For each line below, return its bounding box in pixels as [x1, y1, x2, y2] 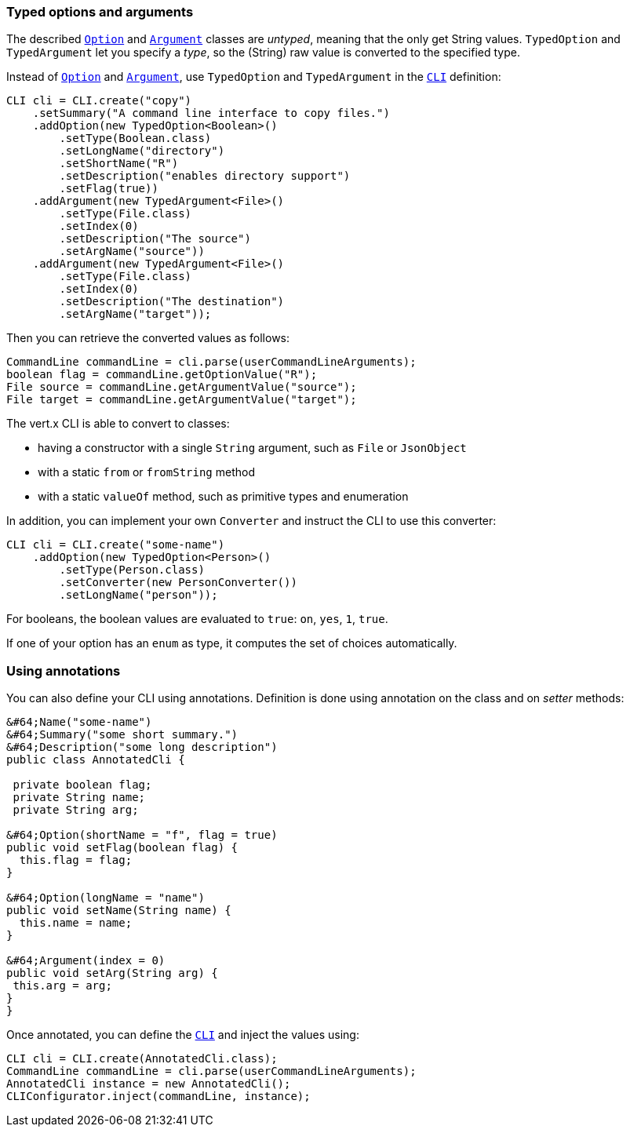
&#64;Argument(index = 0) [6, 954, 166, 967]
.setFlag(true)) [59, 182, 158, 195]
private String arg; [13, 803, 139, 817]
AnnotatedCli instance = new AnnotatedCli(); [6, 1077, 291, 1091]
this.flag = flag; [19, 854, 133, 867]
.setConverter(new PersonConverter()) [59, 576, 297, 589]
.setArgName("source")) [59, 245, 205, 258]
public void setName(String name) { [6, 904, 231, 917]
